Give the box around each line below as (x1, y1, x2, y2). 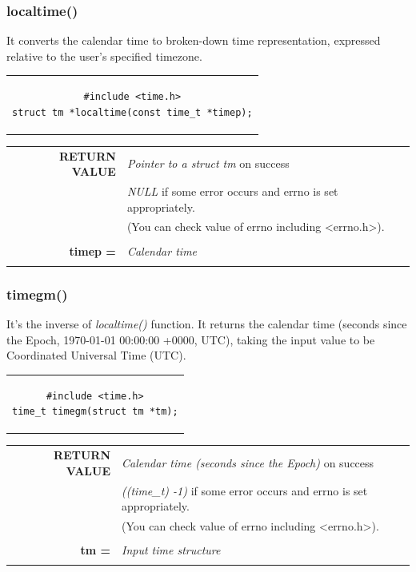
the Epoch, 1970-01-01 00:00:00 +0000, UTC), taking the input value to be (6, 331, 375, 348)
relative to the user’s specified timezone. (6, 47, 202, 64)
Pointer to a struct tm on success (126, 155, 290, 172)
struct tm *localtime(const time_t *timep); (12, 106, 253, 118)
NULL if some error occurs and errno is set (126, 183, 338, 200)
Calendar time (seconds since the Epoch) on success (122, 454, 374, 471)
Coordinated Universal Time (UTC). (6, 347, 186, 363)
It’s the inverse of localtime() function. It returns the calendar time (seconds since (6, 316, 407, 332)
